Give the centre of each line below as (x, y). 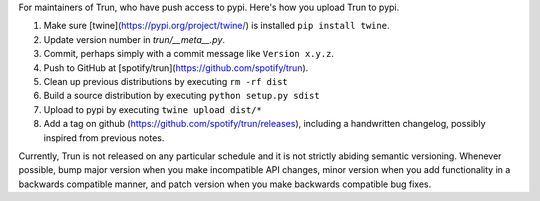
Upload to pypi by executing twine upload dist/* (152, 109)
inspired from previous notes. (104, 137)
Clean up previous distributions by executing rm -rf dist (166, 81)
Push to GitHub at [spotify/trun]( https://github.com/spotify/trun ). (176, 67)
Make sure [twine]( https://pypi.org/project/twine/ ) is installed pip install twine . (216, 26)
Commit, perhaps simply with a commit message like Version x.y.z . (189, 54)
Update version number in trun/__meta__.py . (134, 39)
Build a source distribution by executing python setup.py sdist (181, 96)
